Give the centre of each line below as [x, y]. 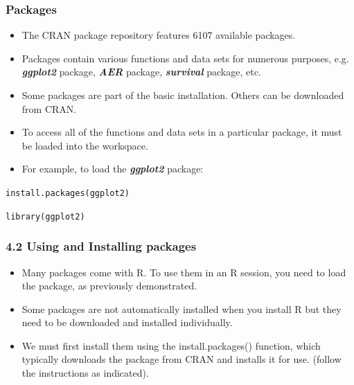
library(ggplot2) [45, 216]
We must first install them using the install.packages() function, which [171, 345]
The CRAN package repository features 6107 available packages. [159, 35]
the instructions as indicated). [85, 373]
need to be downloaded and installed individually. [127, 322]
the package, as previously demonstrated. [109, 286]
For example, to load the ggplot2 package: [113, 169]
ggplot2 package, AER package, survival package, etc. [141, 72]
